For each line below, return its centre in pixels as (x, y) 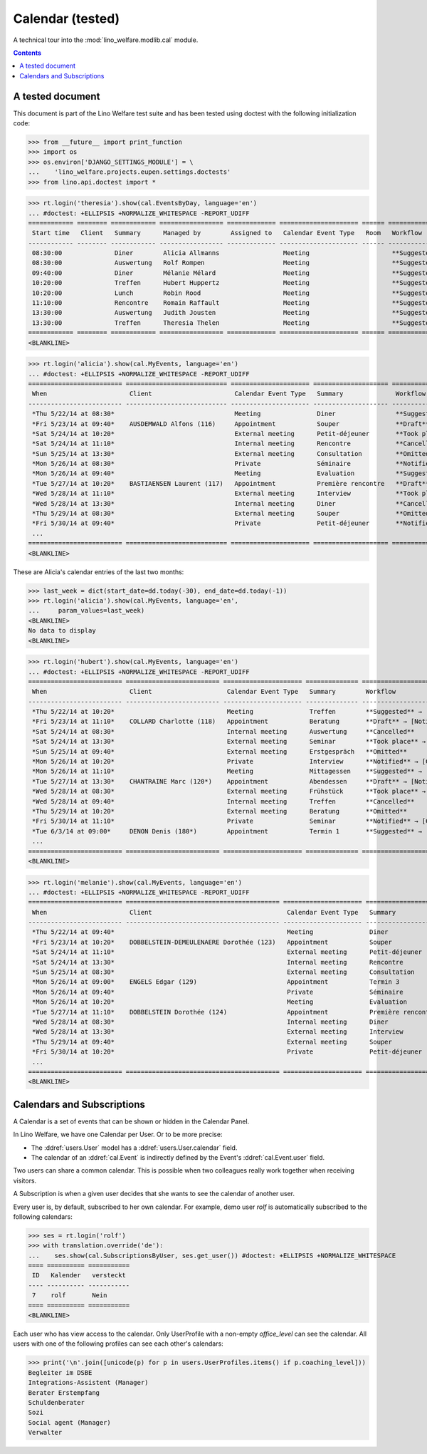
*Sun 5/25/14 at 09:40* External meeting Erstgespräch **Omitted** (220, 751)
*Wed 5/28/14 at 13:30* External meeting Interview (218, 1032)
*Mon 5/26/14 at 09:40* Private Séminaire (218, 992)
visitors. (25, 1180)
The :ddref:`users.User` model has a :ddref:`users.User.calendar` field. (134, 1148)
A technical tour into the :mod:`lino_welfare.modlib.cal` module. (106, 40)
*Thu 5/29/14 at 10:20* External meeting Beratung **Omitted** (220, 811)
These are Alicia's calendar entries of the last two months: (99, 572)
